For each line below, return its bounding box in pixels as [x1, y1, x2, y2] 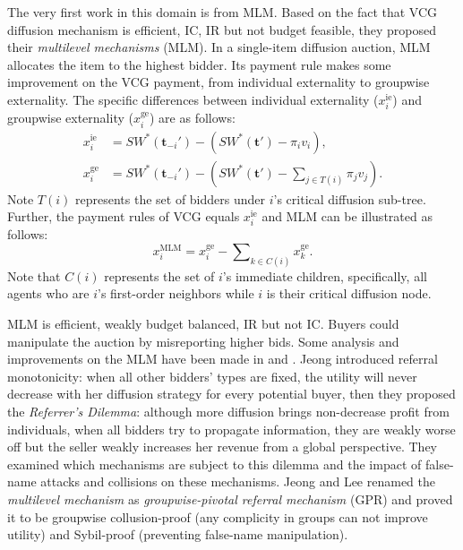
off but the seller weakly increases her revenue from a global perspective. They [7, 437, 437, 456]
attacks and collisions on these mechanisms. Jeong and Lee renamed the [40, 472, 435, 491]
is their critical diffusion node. [266, 284, 432, 303]
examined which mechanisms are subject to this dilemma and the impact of [7, 454, 422, 473]
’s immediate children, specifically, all [222, 266, 427, 285]
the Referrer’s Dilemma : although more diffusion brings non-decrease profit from [7, 401, 450, 420]
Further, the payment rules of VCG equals [7, 207, 240, 226]
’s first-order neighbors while [98, 284, 254, 303]
